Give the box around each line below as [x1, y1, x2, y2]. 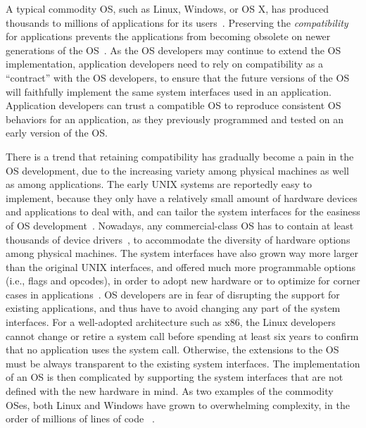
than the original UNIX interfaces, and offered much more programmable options [6, 259, 355, 274]
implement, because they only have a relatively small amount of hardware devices [6, 190, 358, 205]
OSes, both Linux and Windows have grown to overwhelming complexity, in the [6, 397, 350, 412]
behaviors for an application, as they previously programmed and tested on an [6, 111, 344, 126]
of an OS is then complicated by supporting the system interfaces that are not [6, 370, 343, 384]
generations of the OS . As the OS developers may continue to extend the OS [6, 42, 341, 57]
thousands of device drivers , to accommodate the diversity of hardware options [6, 232, 351, 246]
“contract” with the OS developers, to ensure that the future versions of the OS [6, 70, 350, 84]
